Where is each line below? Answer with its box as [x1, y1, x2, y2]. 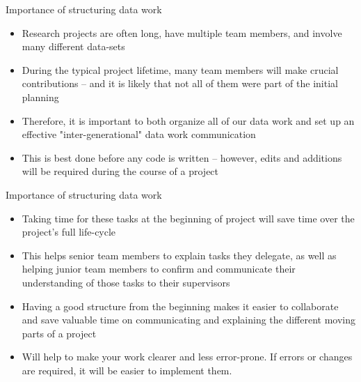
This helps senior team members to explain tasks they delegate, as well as [22, 247, 337, 262]
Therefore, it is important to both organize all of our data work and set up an [22, 113, 355, 128]
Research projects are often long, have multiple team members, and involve [22, 25, 342, 40]
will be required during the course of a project [22, 164, 219, 178]
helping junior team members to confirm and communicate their [22, 261, 296, 276]
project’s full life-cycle [22, 224, 116, 239]
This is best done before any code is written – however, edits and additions [22, 150, 342, 165]
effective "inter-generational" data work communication [22, 127, 256, 142]
